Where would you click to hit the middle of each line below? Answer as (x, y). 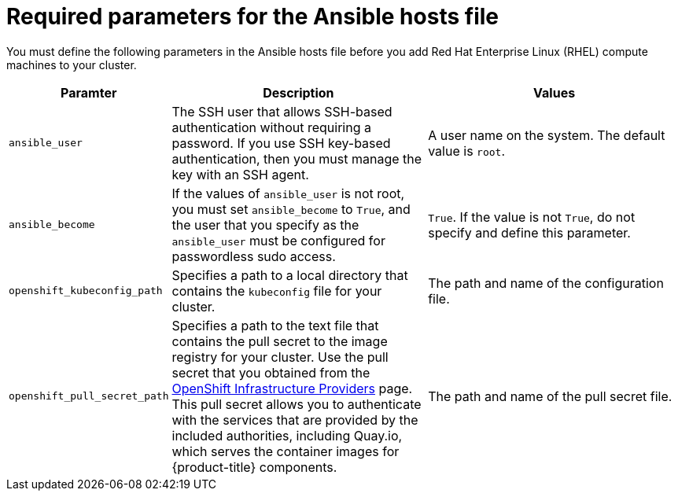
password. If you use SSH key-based (281, 143)
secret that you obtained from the (271, 372)
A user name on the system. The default (547, 135)
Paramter (89, 92)
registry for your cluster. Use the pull (280, 357)
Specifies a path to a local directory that (290, 275)
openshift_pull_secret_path (89, 396)
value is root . (466, 151)
